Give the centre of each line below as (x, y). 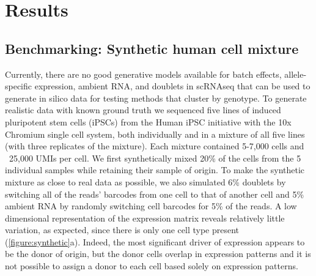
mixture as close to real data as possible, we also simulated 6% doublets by (145, 181)
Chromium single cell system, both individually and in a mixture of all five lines (155, 134)
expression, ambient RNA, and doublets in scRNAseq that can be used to (172, 86)
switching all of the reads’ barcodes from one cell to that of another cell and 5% (155, 194)
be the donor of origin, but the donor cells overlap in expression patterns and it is (158, 254)
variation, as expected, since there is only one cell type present (122, 230)
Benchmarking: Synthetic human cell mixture (152, 48)
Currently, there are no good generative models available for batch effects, (143, 74)
